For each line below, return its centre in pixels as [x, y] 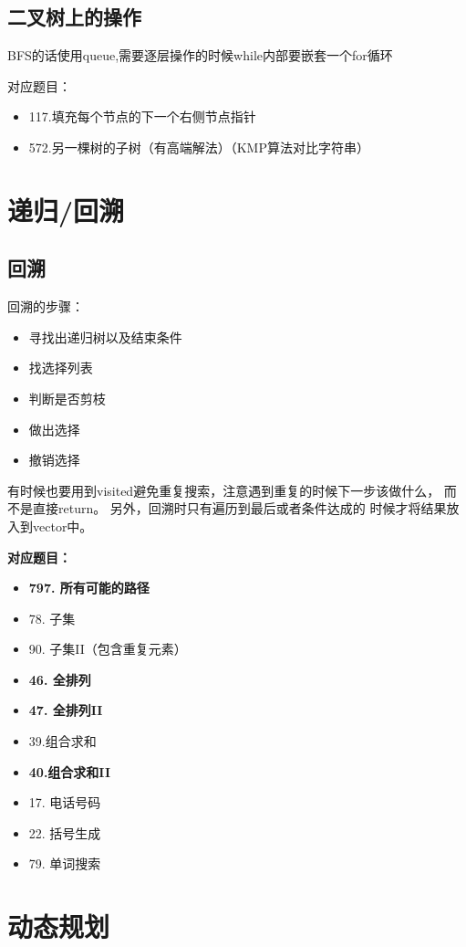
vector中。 [62, 526]
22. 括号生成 [65, 832]
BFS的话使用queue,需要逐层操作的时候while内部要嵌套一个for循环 [200, 55]
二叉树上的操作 [74, 17]
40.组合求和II [70, 771]
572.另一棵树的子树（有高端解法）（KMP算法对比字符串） [199, 147]
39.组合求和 [62, 741]
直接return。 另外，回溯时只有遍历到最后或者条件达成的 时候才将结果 [239, 508]
